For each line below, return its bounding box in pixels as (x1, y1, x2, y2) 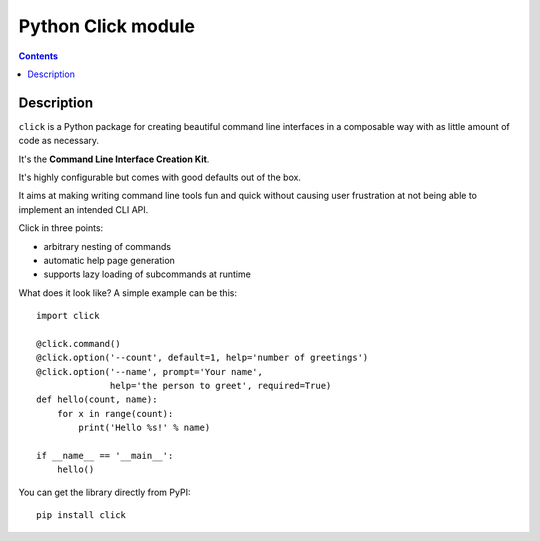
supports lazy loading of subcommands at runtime (43, 268, 252, 280)
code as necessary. (18, 135, 100, 147)
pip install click (36, 510, 127, 521)
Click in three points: (18, 222, 104, 234)
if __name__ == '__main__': (36, 450, 174, 462)
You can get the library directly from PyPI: (18, 486, 191, 498)
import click (36, 310, 100, 322)
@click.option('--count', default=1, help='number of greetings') (36, 352, 369, 364)
